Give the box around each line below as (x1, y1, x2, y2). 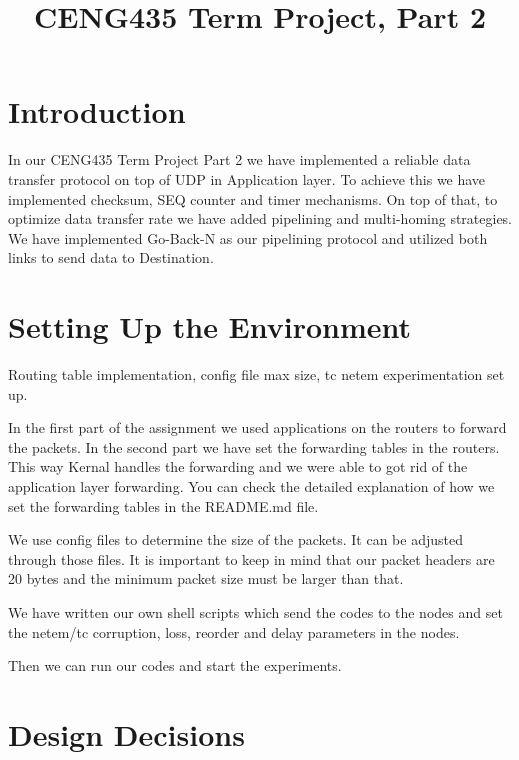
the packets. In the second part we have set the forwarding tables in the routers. (8, 436, 500, 457)
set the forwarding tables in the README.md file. (8, 495, 319, 516)
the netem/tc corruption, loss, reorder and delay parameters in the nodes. (8, 621, 460, 642)
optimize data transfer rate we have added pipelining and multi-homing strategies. (8, 208, 513, 229)
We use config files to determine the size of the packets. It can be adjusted (8, 529, 463, 550)
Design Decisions (8, 713, 245, 754)
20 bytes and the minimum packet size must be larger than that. (8, 568, 404, 589)
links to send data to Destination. (8, 247, 214, 268)
